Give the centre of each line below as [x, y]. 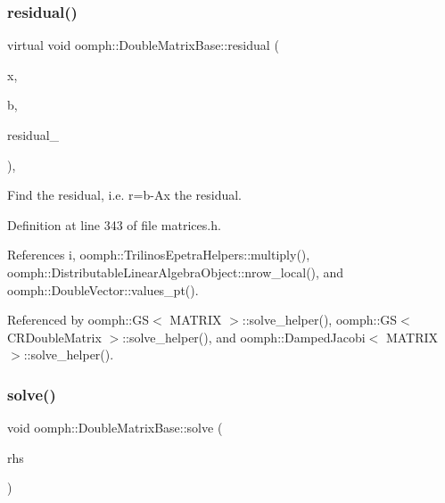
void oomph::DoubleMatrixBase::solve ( [115, 428]
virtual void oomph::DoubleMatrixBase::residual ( [143, 45]
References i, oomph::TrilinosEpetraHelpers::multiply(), [159, 255]
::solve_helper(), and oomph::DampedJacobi [244, 337]
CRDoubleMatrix [54, 337]
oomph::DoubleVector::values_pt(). [103, 289]
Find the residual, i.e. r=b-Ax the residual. [125, 195]
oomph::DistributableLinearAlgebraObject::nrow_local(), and [176, 272]
